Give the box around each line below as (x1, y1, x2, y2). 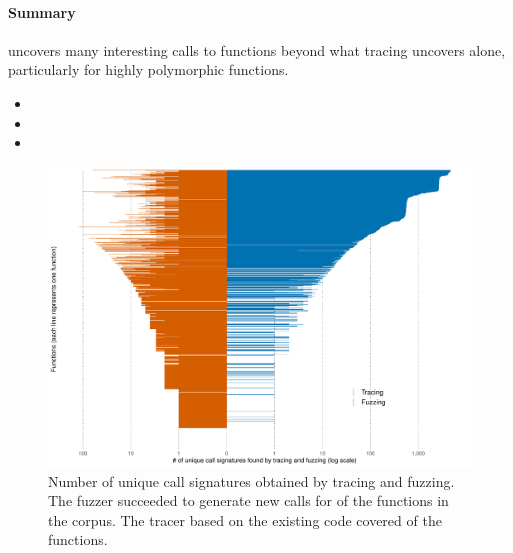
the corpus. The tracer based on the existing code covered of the (48, 509, 442, 530)
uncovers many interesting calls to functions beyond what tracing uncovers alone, (8, 39, 506, 60)
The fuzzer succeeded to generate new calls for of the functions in (48, 490, 449, 511)
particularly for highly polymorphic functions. (8, 59, 289, 80)
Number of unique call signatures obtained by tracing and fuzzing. (48, 470, 455, 491)
